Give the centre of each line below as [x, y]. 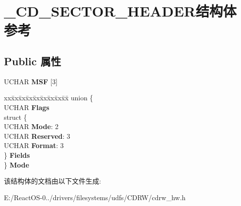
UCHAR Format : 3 [34, 145]
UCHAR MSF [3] [31, 81]
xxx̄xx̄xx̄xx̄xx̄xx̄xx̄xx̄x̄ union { [49, 98]
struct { [16, 117]
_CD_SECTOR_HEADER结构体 [120, 11]
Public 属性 [33, 61]
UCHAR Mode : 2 [31, 126]
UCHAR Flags [27, 107]
